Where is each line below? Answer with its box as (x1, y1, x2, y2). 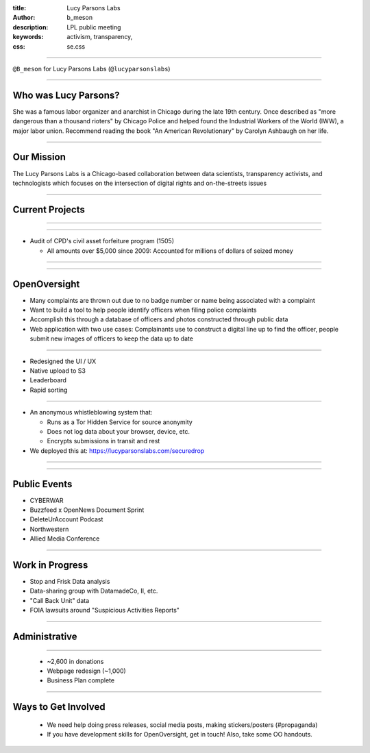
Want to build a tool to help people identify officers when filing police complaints (29, 306, 257, 314)
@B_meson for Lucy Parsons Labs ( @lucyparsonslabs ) (12, 64, 171, 73)
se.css (66, 42, 86, 51)
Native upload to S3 (29, 367, 86, 375)
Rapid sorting (29, 386, 68, 394)
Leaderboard (29, 376, 66, 384)
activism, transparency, (66, 33, 133, 41)
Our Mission (12, 151, 66, 163)
